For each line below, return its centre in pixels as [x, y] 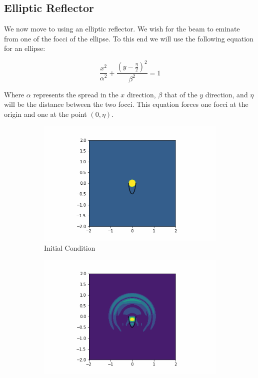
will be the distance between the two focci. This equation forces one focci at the [126, 104]
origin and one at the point [45, 114]
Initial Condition [70, 247]
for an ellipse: [25, 48]
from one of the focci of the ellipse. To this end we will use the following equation [129, 38]
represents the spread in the [76, 94]
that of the [181, 94]
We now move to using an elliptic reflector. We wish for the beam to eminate [122, 29]
